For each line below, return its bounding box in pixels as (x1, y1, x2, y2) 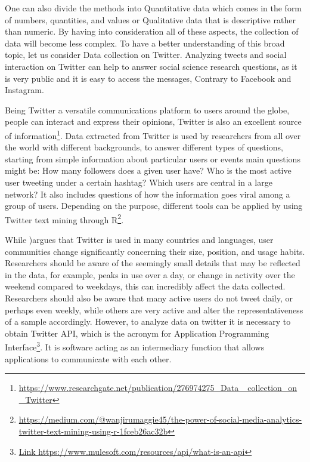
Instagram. (5, 84, 44, 96)
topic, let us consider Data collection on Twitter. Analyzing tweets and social (5, 48, 287, 61)
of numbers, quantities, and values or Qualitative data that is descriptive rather (5, 13, 296, 26)
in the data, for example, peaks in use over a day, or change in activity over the (5, 268, 295, 281)
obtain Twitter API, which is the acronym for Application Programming (5, 327, 269, 339)
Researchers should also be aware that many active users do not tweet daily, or (5, 291, 293, 304)
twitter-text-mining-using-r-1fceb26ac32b (18, 424, 168, 437)
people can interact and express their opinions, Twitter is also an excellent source (5, 115, 302, 128)
